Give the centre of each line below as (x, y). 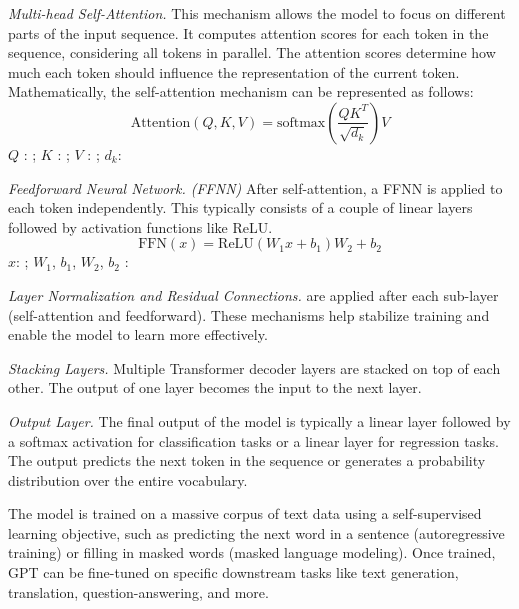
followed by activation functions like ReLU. (140, 226)
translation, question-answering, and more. (138, 591)
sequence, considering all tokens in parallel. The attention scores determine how (252, 52)
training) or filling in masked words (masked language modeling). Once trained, (252, 552)
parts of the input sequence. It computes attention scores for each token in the (248, 32)
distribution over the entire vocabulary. (128, 479)
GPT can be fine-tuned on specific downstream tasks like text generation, (233, 572)
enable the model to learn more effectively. (138, 334)
